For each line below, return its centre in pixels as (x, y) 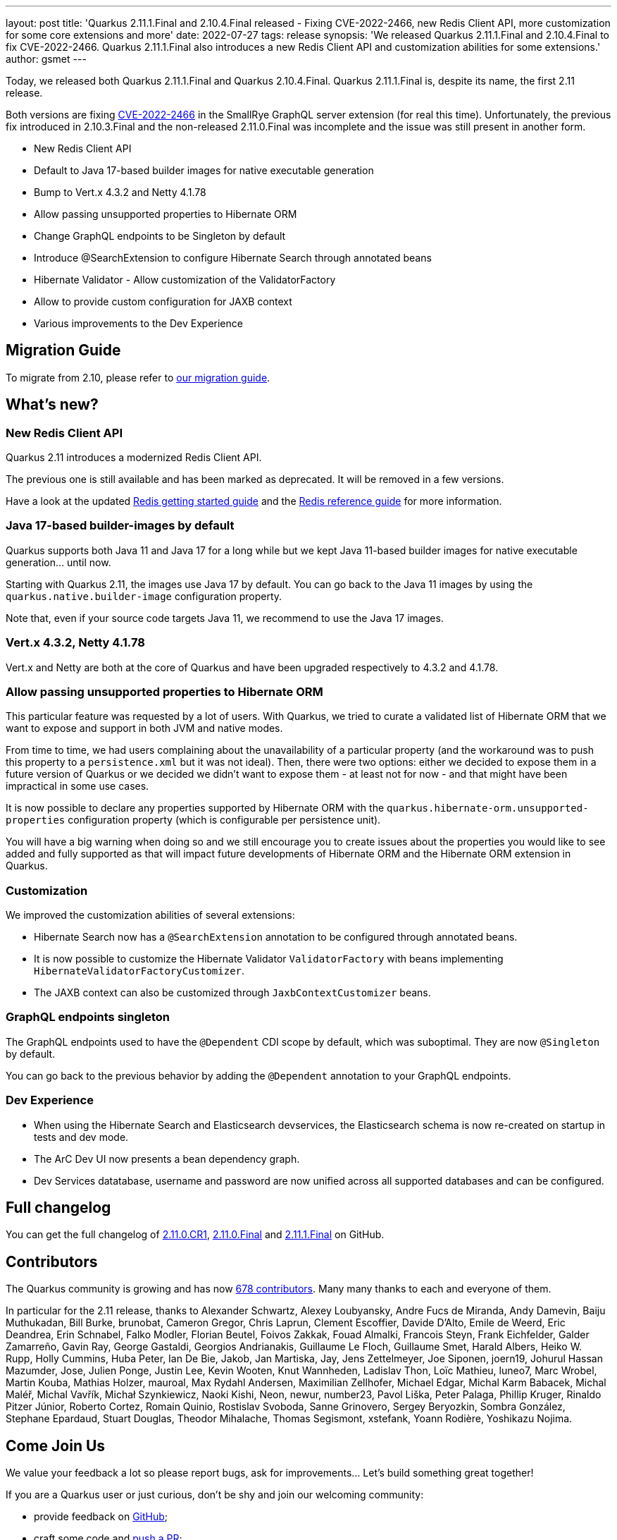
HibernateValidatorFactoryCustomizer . (139, 971)
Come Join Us (56, 1446)
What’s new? (52, 405)
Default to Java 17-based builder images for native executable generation (204, 170)
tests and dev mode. (81, 1137)
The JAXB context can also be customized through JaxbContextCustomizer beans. (232, 993)
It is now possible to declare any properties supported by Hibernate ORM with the (195, 808)
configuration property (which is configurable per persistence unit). (224, 820)
